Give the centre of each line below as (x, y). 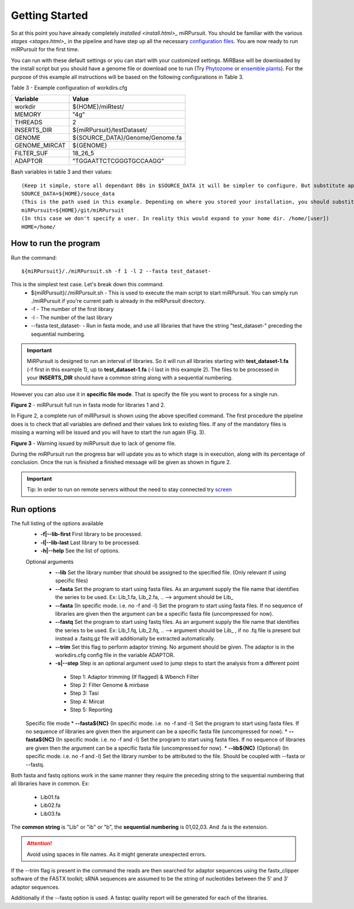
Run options (34, 509)
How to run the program (55, 243)
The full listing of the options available (57, 524)
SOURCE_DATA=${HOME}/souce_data (68, 194)
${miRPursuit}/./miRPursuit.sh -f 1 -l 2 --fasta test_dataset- (117, 271)
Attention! (40, 843)
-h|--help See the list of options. (80, 551)
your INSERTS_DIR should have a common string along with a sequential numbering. (130, 378)
